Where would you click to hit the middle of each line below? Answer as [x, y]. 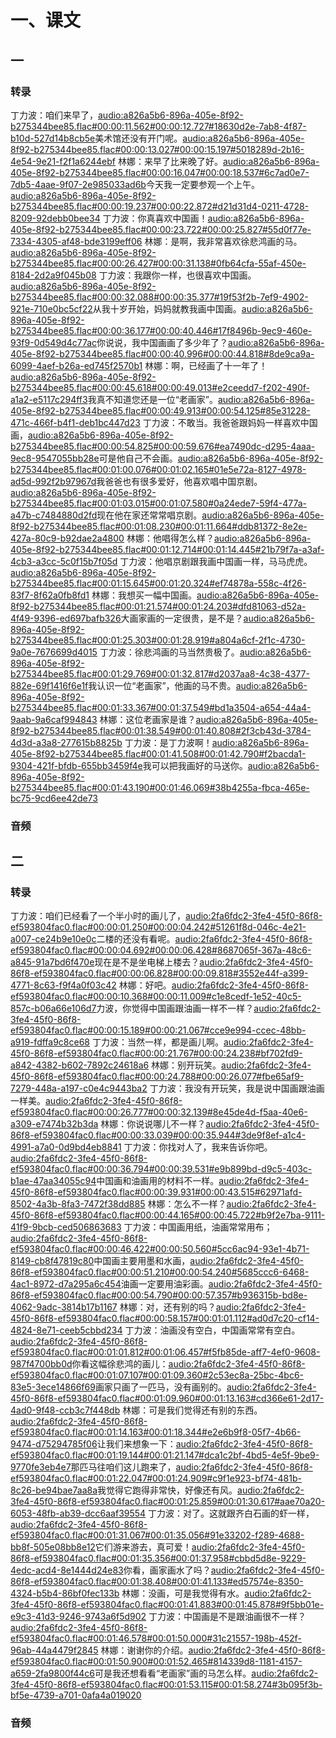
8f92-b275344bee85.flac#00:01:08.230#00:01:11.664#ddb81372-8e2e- [159, 526]
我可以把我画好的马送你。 [195, 765]
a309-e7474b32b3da [54, 1124]
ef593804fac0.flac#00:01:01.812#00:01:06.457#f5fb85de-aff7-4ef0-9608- [165, 1352]
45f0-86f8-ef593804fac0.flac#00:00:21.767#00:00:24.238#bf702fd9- [156, 1053]
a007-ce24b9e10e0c [53, 939]
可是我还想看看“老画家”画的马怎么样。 [173, 1673]
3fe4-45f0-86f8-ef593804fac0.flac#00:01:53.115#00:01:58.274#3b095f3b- [166, 1685]
